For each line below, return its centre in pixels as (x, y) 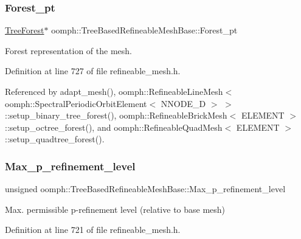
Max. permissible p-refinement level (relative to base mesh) (115, 209)
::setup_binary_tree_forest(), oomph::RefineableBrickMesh (116, 115)
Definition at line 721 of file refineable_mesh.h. (93, 230)
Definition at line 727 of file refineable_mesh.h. (93, 71)
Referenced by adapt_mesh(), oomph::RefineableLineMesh (114, 91)
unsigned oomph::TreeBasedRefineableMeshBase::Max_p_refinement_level (145, 189)
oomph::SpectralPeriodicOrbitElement (76, 103)
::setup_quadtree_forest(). (55, 139)
